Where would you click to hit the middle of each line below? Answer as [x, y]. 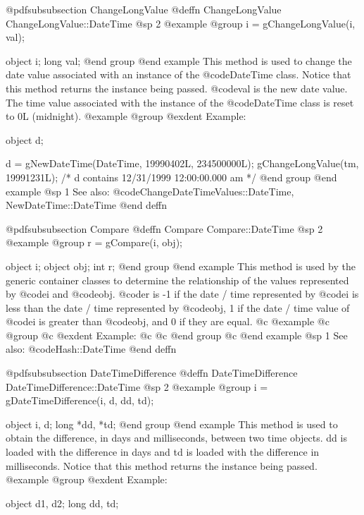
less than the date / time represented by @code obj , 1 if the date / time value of [178, 307]
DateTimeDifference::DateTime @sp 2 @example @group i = [137, 386]
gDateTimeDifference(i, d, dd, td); [80, 400]
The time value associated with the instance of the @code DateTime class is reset [180, 102]
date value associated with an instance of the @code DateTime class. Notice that [178, 74]
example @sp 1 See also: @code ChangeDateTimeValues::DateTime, [150, 191]
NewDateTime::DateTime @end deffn [87, 205]
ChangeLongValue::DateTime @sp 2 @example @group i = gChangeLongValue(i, [181, 23]
